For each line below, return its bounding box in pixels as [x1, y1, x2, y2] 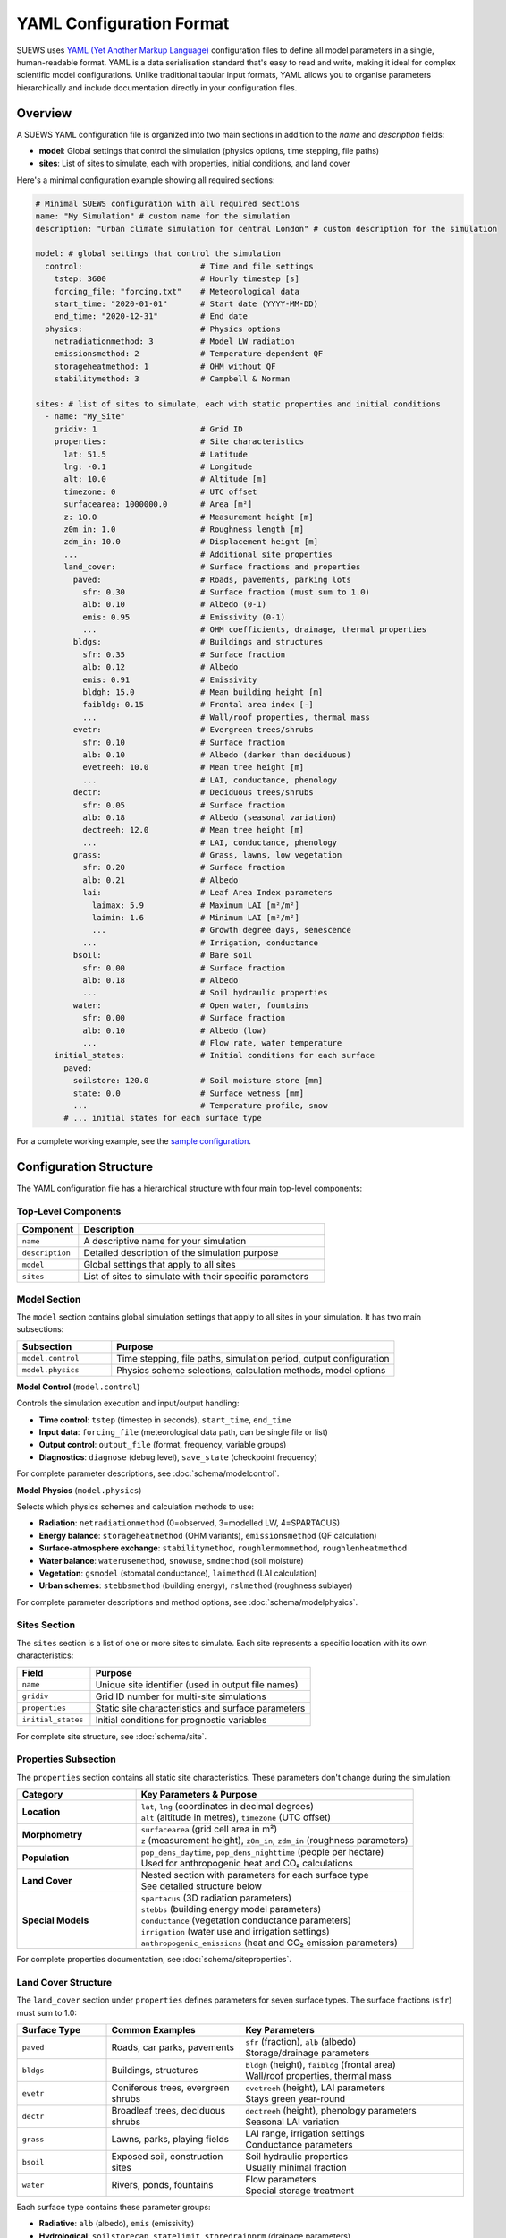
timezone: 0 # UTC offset [63, 486, 257, 497]
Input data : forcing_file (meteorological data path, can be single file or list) [38, 1427, 328, 1438]
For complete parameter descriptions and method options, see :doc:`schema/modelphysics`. [16, 1596, 358, 1607]
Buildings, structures [111, 2064, 198, 2077]
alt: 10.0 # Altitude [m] [63, 474, 267, 484]
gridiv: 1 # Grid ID [54, 423, 243, 434]
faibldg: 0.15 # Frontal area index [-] [81, 699, 314, 710]
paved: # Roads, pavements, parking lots [72, 574, 352, 585]
